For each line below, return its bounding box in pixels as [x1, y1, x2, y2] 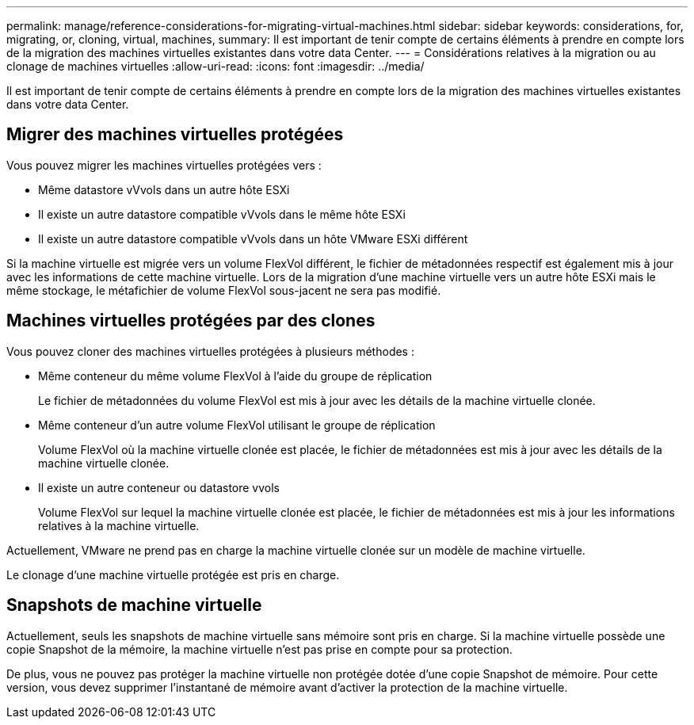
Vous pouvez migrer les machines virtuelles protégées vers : [6, 158, 322, 172]
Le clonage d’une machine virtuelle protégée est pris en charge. [6, 567, 340, 582]
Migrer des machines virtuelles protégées [6, 124, 344, 145]
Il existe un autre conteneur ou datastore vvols [38, 480, 280, 494]
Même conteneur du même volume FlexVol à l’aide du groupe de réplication [38, 368, 433, 383]
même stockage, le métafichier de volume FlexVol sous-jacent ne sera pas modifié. [6, 283, 441, 297]
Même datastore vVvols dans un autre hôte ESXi [38, 182, 290, 197]
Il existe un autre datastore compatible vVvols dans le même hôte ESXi [38, 207, 406, 221]
